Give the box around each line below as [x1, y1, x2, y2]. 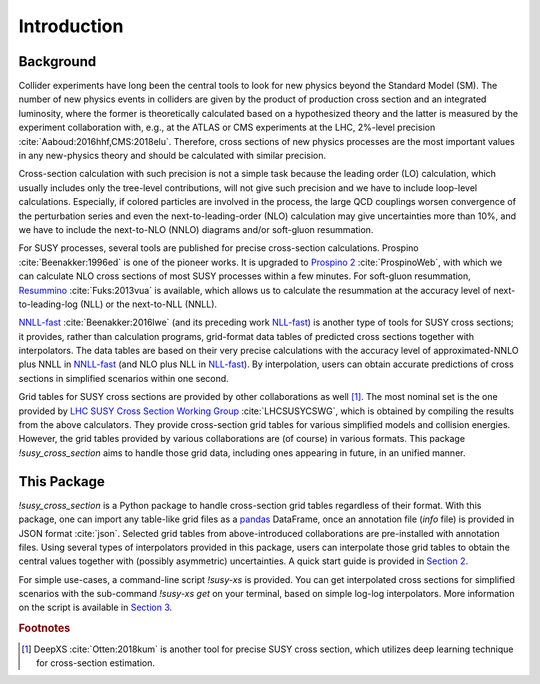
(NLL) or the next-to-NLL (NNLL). [80, 298, 218, 310]
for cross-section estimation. [36, 656, 155, 669]
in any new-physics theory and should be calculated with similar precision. [18, 150, 327, 162]
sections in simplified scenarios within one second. [18, 372, 229, 384]
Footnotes [18, 621, 71, 635]
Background [18, 53, 97, 70]
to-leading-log [18, 298, 79, 310]
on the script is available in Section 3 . [18, 601, 173, 614]
